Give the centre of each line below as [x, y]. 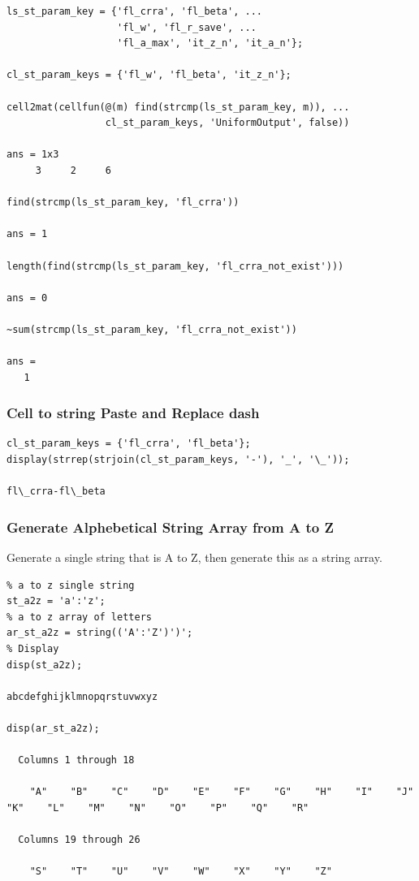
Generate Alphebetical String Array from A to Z [170, 527]
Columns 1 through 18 [76, 760]
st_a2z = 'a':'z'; [56, 601]
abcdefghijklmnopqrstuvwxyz [82, 696]
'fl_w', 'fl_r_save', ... [187, 27]
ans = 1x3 [33, 155]
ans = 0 [27, 298]
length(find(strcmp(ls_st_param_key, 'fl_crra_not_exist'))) [175, 266]
